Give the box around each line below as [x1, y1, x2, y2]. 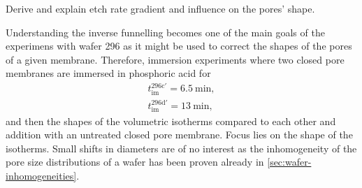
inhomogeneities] [6, 168, 77, 182]
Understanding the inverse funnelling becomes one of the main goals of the [6, 24, 325, 39]
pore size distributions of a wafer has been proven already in [6, 154, 264, 169]
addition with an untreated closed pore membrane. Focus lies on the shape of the [6, 127, 353, 142]
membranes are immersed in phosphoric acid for [6, 66, 211, 80]
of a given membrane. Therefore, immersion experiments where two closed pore [6, 52, 345, 66]
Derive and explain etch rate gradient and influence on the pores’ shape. [6, 1, 315, 15]
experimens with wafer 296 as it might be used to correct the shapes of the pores [6, 38, 352, 53]
